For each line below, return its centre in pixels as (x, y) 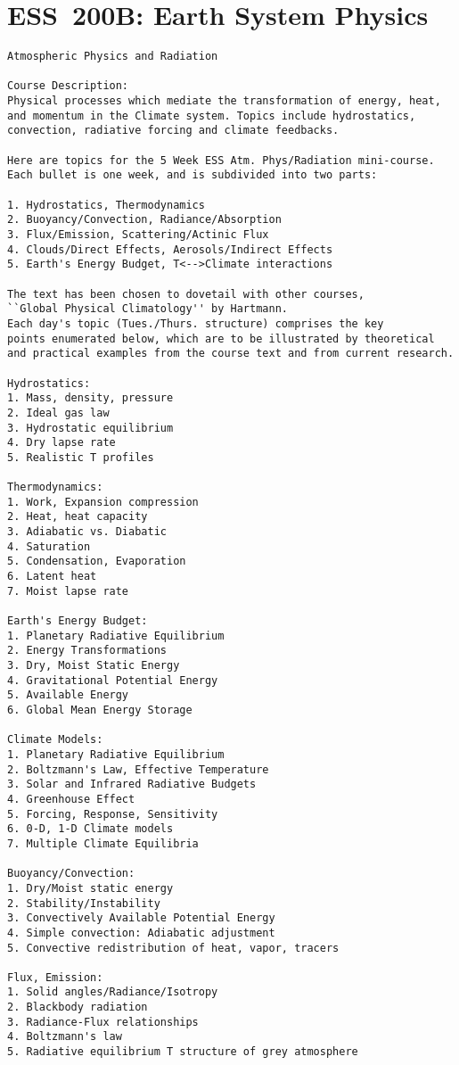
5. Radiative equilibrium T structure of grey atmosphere (183, 1052)
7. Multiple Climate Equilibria (103, 843)
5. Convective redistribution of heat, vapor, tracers (173, 948)
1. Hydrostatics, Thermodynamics (106, 205)
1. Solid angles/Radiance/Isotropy (113, 992)
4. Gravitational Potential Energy (113, 680)
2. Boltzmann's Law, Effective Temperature (138, 769)
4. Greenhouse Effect (71, 799)
